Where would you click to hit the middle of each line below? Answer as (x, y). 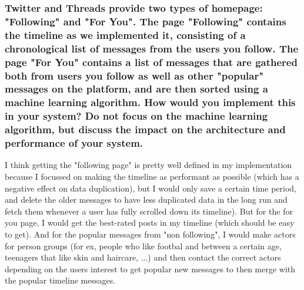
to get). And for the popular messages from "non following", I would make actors (150, 234)
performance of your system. (74, 143)
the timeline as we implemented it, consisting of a (125, 34)
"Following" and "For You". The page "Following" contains (146, 21)
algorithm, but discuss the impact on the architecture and (145, 129)
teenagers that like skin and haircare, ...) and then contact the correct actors (143, 257)
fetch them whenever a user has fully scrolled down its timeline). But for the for (149, 211)
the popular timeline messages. (60, 280)
